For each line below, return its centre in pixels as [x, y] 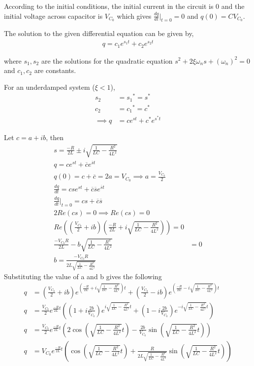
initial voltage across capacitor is [53, 16]
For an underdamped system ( [49, 87]
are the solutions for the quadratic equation [107, 60]
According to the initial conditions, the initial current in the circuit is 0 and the [124, 6]
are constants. [55, 70]
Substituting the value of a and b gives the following [83, 276]
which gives [134, 16]
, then [55, 137]
